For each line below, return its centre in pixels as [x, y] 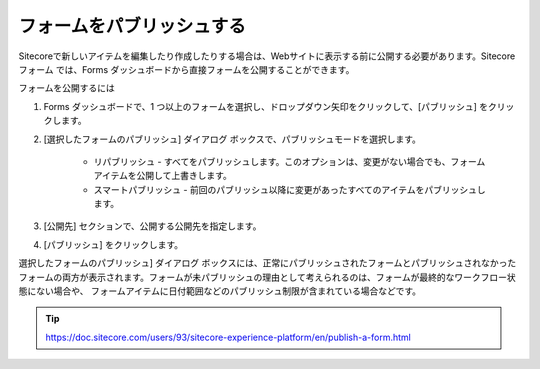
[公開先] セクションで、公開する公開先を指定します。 [152, 226]
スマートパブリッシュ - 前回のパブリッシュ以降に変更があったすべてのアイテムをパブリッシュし [289, 189]
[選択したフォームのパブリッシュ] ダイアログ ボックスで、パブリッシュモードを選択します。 [232, 139]
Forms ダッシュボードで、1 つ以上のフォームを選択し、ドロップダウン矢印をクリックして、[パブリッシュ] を [266, 106]
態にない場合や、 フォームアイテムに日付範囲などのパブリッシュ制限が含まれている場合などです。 [220, 291]
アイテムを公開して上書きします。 [162, 176]
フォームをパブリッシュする [132, 26]
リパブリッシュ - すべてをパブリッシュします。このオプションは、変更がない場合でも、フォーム [289, 161]
